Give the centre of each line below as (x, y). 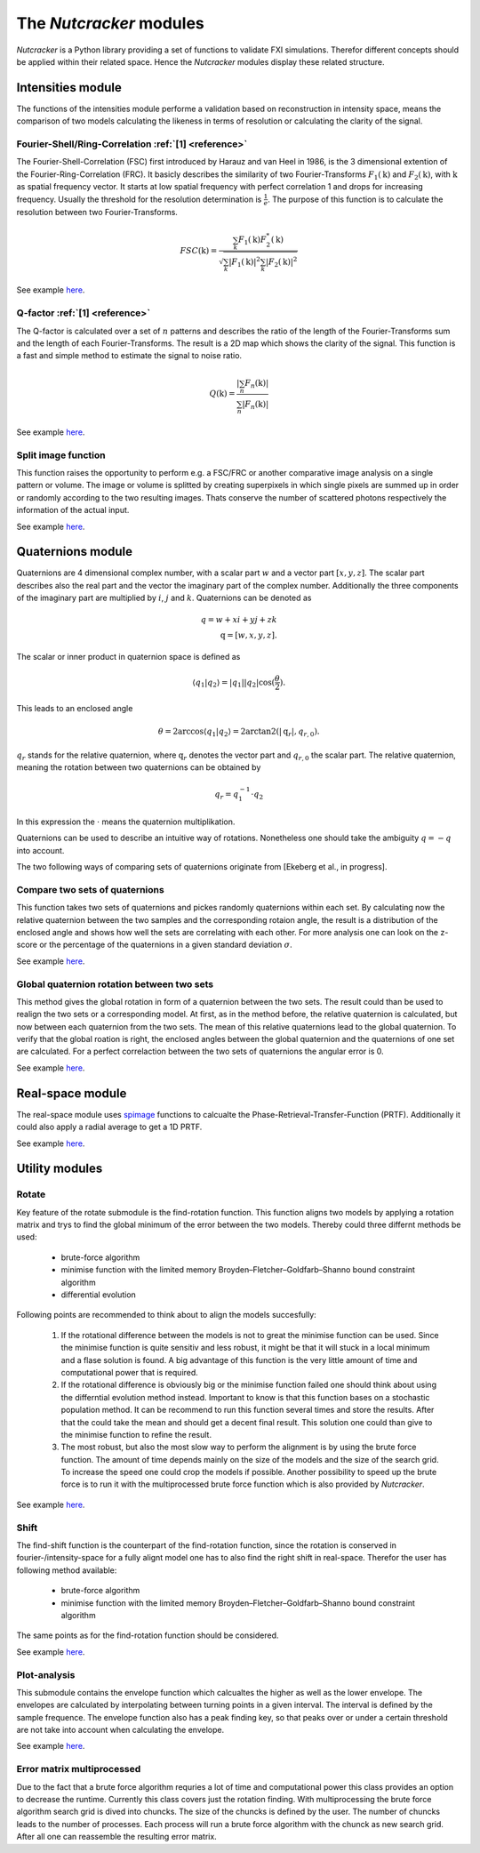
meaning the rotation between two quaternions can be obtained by (139, 767)
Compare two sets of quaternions (90, 889)
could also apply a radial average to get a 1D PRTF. (109, 1127)
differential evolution (99, 1295)
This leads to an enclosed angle (75, 709)
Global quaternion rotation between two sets (115, 984)
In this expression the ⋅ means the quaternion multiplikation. (126, 822)
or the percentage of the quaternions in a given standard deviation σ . (165, 945)
